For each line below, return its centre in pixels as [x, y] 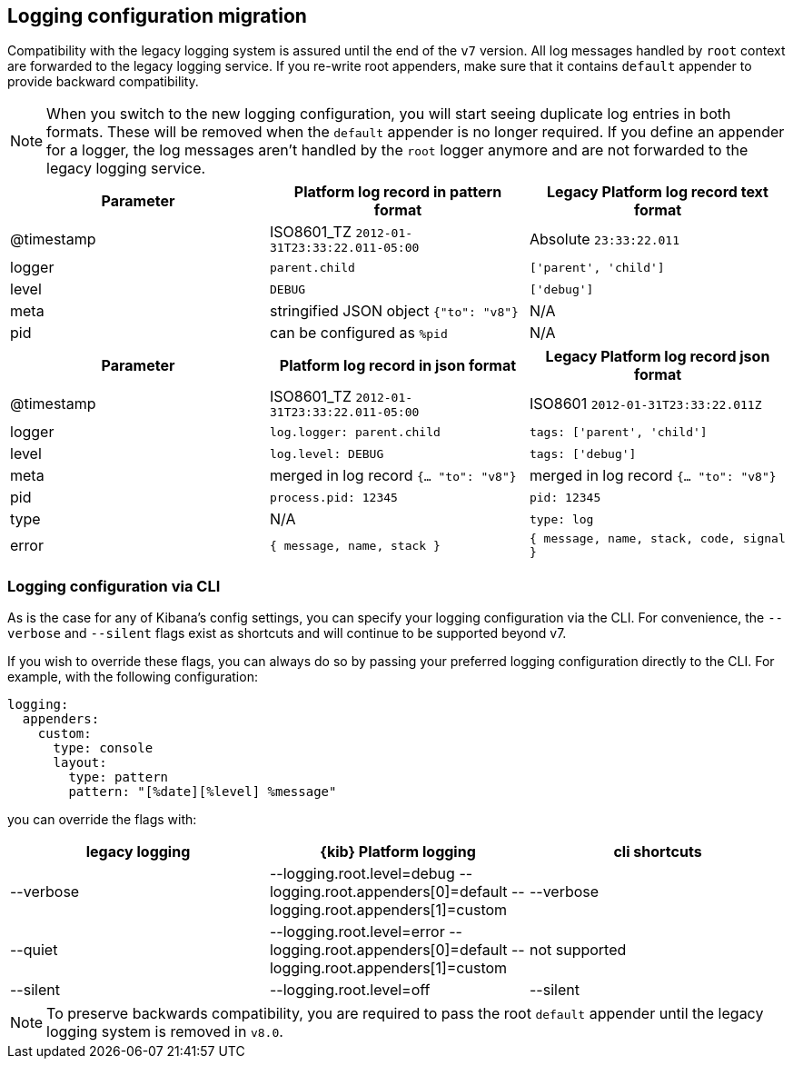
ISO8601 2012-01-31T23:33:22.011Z [645, 403]
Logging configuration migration [157, 16]
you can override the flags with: [102, 820]
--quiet [34, 950]
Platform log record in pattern [398, 192]
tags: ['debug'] [583, 453]
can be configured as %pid [358, 333]
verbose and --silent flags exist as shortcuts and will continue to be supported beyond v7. [287, 633]
